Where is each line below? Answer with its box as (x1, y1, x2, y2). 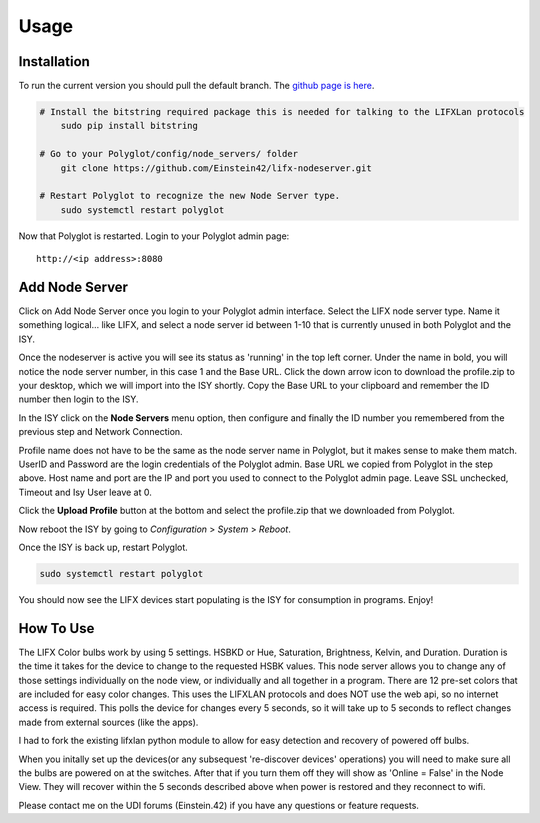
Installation (18, 53, 90, 70)
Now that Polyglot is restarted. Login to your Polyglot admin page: (18, 230, 290, 242)
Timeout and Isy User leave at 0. (18, 486, 152, 498)
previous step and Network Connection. (18, 426, 184, 438)
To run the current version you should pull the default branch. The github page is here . (18, 80, 375, 92)
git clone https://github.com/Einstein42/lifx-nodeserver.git (60, 162, 372, 174)
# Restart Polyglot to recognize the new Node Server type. (39, 190, 341, 202)
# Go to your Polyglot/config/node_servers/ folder (39, 148, 299, 160)
